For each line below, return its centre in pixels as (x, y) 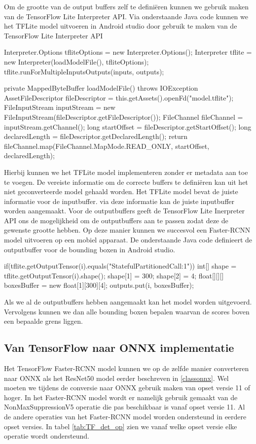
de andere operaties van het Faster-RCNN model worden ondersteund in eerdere (125, 416)
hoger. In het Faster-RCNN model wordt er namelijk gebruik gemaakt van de (121, 397)
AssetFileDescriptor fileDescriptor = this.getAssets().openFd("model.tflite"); (119, 97)
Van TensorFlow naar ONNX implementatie (119, 348)
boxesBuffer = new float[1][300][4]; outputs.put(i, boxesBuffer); (99, 285)
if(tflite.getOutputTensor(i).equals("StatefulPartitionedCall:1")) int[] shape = (120, 266)
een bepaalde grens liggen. (43, 321)
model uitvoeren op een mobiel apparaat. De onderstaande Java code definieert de (128, 240)
